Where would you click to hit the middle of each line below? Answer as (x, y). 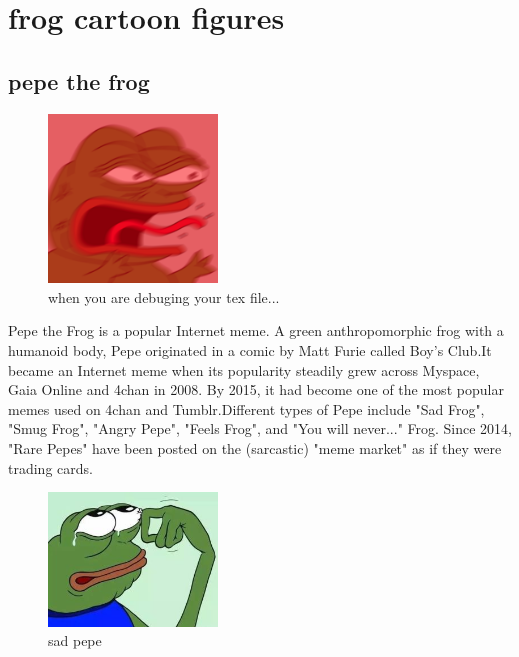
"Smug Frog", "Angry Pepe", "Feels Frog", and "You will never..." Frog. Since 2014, (260, 428)
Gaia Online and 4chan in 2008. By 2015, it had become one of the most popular (256, 389)
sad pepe (75, 640)
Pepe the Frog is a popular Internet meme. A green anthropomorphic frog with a (256, 330)
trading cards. (50, 467)
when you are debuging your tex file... (164, 296)
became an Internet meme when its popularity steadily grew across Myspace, (244, 369)
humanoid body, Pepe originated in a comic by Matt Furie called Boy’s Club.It (250, 349)
